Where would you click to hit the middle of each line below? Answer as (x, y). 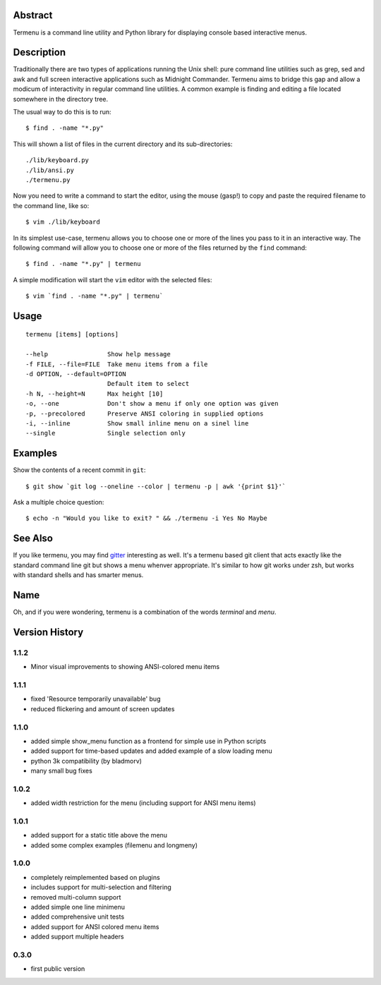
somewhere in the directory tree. (61, 99)
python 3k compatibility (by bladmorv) (86, 761)
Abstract (33, 15)
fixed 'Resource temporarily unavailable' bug (96, 699)
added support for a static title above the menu (99, 835)
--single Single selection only (106, 433)
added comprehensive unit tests (78, 917)
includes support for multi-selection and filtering (101, 887)
